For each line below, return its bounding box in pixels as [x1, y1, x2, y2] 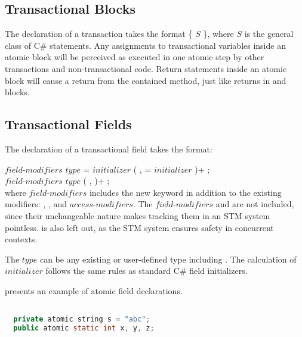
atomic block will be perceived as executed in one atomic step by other [5, 51, 264, 63]
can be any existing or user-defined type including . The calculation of [39, 252, 297, 265]
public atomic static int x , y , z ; [13, 324, 155, 333]
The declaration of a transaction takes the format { [5, 27, 193, 40]
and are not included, [215, 198, 294, 210]
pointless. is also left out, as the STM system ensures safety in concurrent [5, 221, 274, 233]
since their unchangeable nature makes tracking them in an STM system [5, 209, 270, 221]
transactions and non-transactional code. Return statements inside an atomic [5, 62, 287, 74]
